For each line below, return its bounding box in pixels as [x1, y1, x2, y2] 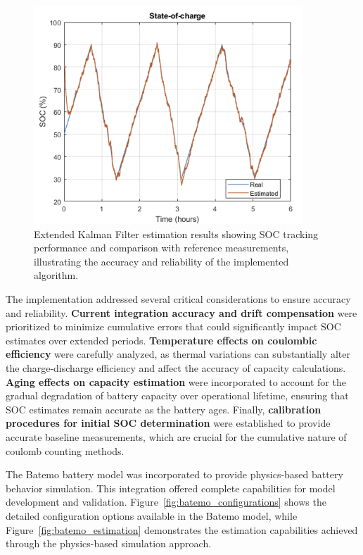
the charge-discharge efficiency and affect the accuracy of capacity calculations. [6, 360, 346, 375]
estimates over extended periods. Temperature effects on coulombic [6, 332, 317, 347]
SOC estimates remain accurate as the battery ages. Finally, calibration [6, 401, 321, 416]
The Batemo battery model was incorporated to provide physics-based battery [6, 467, 343, 482]
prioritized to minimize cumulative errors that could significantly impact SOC [6, 319, 341, 334]
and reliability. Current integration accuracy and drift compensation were [6, 305, 357, 320]
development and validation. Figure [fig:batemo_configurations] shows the [6, 494, 326, 509]
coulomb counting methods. [6, 443, 125, 458]
